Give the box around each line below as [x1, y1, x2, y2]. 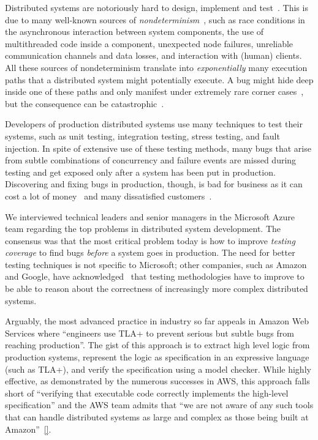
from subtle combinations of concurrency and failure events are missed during [5, 154, 297, 166]
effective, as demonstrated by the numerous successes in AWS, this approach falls [5, 375, 310, 387]
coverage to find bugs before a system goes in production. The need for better [5, 246, 295, 259]
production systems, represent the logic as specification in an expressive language [5, 351, 309, 364]
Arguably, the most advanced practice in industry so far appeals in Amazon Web [5, 315, 309, 327]
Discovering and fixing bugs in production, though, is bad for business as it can [5, 177, 303, 190]
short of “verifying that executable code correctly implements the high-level [5, 386, 289, 399]
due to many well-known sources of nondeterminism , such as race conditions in [5, 13, 305, 26]
